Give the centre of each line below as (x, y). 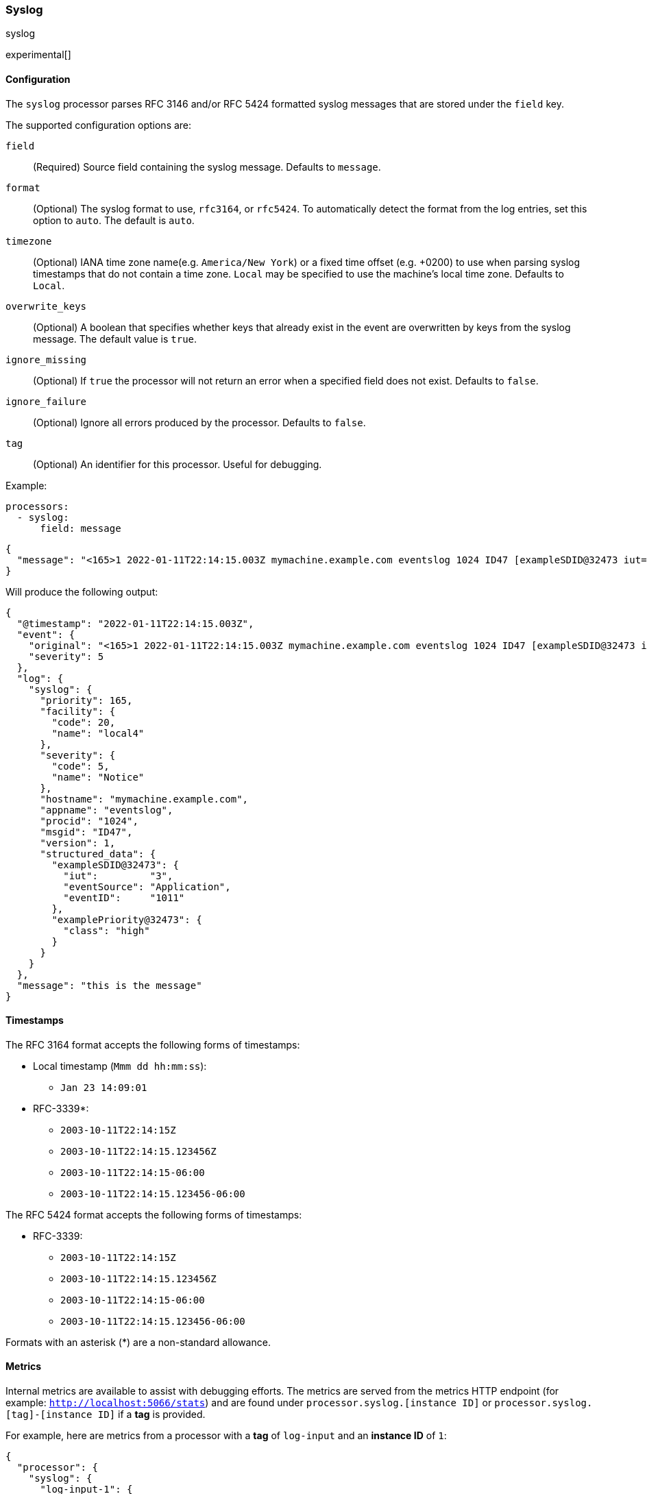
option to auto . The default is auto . (114, 220)
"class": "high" (107, 930)
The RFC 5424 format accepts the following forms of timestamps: (154, 1214)
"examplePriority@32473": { (127, 919)
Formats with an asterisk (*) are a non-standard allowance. (138, 1342)
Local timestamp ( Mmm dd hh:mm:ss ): (120, 1066)
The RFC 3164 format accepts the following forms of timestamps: (153, 1044)
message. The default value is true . (115, 339)
